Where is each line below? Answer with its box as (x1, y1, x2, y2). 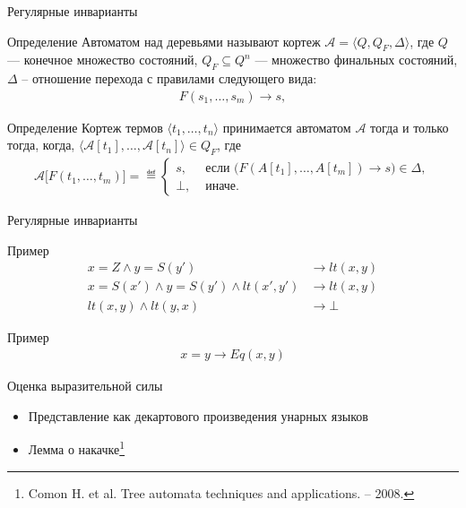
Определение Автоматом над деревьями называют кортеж (7, 31, 321, 50)
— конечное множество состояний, (7, 50, 198, 69)
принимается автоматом (222, 117, 351, 136)
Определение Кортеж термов (7, 117, 163, 136)
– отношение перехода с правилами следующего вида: (22, 69, 317, 88)
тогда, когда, (7, 135, 75, 154)
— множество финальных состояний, (255, 50, 458, 69)
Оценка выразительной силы (7, 376, 163, 395)
